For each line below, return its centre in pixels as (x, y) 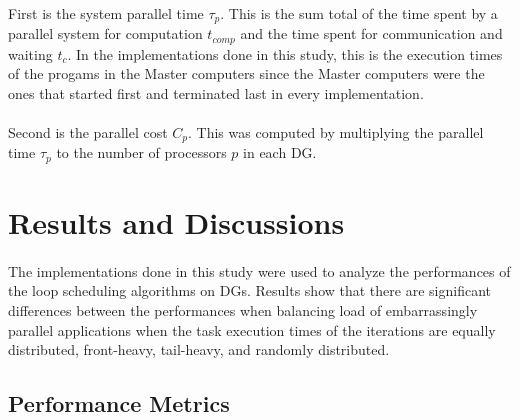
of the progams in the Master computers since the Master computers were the (246, 73)
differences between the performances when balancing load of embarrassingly (243, 309)
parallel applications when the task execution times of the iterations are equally (252, 329)
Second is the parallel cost (88, 131)
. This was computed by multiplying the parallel (336, 131)
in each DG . (280, 152)
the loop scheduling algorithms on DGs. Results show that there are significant (249, 290)
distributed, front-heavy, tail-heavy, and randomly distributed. (199, 349)
